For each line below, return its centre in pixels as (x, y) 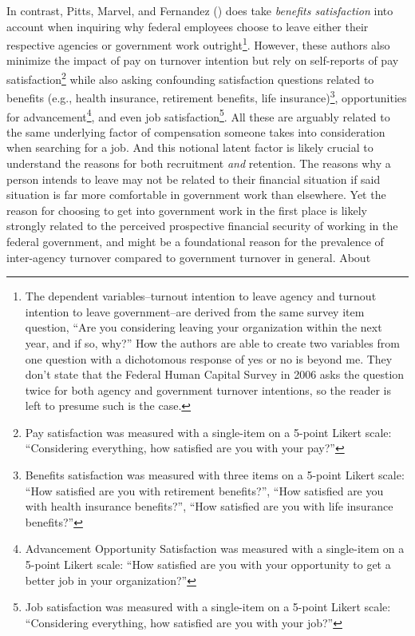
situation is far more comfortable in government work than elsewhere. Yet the (196, 195)
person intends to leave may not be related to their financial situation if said (194, 179)
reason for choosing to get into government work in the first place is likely (187, 210)
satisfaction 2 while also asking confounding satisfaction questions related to (190, 78)
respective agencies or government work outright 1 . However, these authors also (198, 44)
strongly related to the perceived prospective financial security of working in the (202, 226)
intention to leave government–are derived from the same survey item (195, 311)
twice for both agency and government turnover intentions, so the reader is (208, 390)
